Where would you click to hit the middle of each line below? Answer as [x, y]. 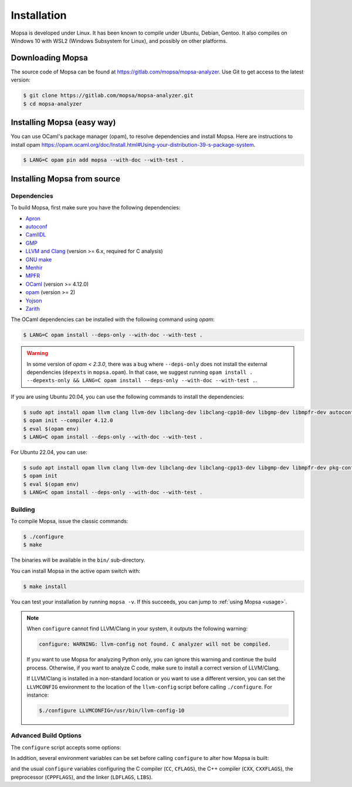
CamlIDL [36, 235]
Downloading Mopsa [49, 58]
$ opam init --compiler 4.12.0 [68, 420]
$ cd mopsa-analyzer [53, 104]
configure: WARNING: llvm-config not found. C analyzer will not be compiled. [155, 644]
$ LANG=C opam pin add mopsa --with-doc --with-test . [104, 160]
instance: [38, 695]
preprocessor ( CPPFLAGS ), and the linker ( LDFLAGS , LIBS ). [82, 777]
